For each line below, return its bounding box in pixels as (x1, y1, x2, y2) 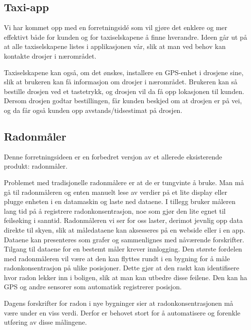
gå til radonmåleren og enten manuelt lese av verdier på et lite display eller (4, 187, 227, 197)
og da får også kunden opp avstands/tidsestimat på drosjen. (4, 105, 183, 115)
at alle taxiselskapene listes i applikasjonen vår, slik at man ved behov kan (4, 41, 226, 51)
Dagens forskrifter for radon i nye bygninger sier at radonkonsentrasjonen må (4, 298, 234, 308)
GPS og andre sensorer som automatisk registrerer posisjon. (4, 282, 182, 292)
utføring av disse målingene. (4, 317, 87, 327)
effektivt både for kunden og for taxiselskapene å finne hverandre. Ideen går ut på (4, 31, 247, 42)
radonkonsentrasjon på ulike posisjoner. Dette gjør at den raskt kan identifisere (4, 263, 239, 273)
